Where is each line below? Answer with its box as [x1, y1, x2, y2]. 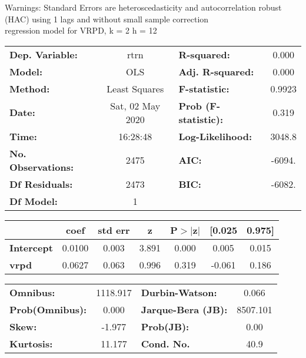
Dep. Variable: [9, 47, 78, 61]
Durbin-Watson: [141, 285, 217, 299]
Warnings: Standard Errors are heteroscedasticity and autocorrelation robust [5, 1, 282, 13]
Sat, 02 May [110, 98, 161, 112]
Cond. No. [141, 336, 190, 350]
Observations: [9, 160, 74, 174]
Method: [9, 81, 50, 95]
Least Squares [107, 81, 164, 95]
